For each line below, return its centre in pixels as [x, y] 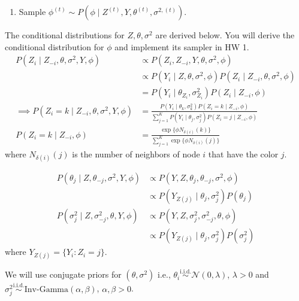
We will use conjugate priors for [63, 274]
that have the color [243, 153]
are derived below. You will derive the [225, 35]
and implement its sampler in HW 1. [182, 46]
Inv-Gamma [46, 289]
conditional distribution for [55, 46]
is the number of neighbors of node [136, 153]
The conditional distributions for [65, 35]
